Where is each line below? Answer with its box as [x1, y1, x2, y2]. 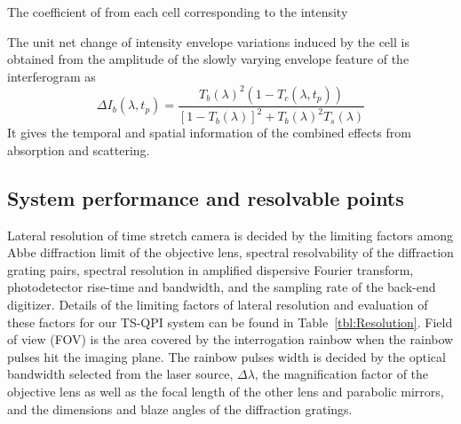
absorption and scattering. [7, 140, 150, 159]
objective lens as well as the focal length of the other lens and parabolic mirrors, [7, 381, 444, 400]
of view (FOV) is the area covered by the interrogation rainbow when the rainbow [7, 330, 454, 349]
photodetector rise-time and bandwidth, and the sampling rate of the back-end [7, 278, 436, 296]
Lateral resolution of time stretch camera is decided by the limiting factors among [7, 225, 453, 244]
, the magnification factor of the [254, 365, 429, 383]
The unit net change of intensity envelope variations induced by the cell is [7, 32, 409, 51]
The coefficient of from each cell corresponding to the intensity [7, 3, 348, 20]
